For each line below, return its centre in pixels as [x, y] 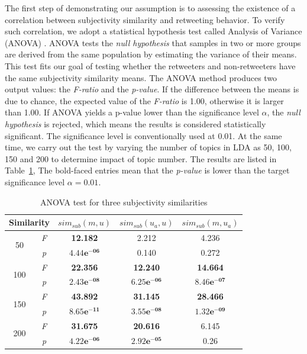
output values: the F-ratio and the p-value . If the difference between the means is [152, 89]
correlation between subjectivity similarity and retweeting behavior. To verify [145, 19]
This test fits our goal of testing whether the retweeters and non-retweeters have [150, 65]
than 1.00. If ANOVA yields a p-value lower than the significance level [132, 112]
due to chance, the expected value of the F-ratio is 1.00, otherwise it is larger [144, 100]
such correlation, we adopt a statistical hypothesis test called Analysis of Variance [153, 31]
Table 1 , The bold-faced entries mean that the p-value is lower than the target [147, 170]
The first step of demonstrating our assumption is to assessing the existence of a [150, 8]
